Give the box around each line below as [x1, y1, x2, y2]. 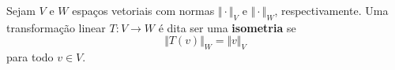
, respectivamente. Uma [274, 2, 389, 18]
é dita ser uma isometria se [158, 19, 296, 35]
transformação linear [6, 19, 106, 35]
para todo [6, 49, 54, 65]
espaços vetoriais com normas [72, 2, 215, 18]
